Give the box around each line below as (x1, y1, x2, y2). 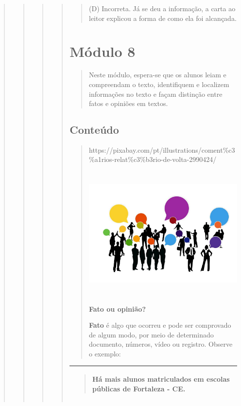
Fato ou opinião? (88, 303, 146, 314)
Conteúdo (69, 122, 119, 137)
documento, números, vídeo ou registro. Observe (88, 339, 233, 349)
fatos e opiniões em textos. (88, 98, 168, 108)
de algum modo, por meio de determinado (88, 329, 214, 339)
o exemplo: (88, 348, 121, 358)
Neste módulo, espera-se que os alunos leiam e (88, 70, 226, 80)
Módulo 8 (69, 41, 136, 61)
